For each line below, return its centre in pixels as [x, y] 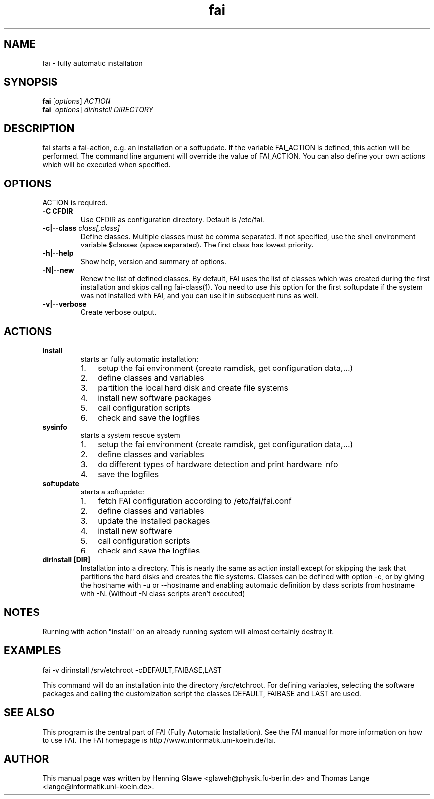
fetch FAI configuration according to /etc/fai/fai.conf [195, 501]
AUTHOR [27, 759]
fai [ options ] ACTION [77, 101]
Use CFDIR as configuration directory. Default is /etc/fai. [172, 220]
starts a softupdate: [112, 492]
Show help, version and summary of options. [153, 262]
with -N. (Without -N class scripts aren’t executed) [163, 593]
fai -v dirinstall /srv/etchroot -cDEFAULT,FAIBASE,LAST [132, 670]
